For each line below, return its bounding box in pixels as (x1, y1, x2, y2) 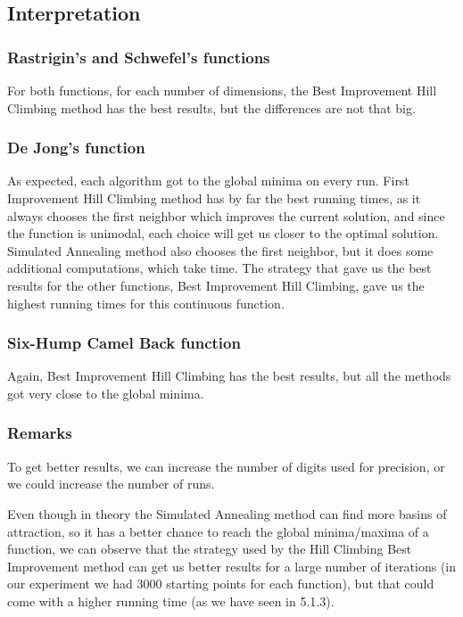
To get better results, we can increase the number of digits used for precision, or (7, 457, 445, 475)
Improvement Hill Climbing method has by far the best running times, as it (7, 189, 421, 207)
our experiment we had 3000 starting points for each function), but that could (7, 574, 434, 593)
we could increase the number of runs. (7, 474, 215, 493)
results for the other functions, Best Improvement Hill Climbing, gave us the (7, 276, 425, 294)
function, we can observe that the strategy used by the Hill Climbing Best (7, 539, 412, 558)
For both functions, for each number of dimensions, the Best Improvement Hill (7, 81, 437, 99)
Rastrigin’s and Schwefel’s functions (7, 45, 270, 68)
